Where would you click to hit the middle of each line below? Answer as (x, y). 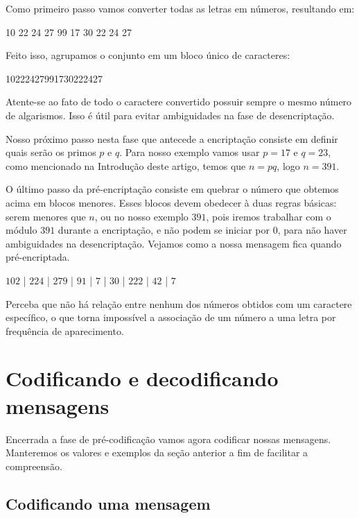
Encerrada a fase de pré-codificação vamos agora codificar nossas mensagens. (168, 439)
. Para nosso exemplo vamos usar (190, 152)
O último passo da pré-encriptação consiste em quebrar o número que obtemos (172, 189)
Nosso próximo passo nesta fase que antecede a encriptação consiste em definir (172, 138)
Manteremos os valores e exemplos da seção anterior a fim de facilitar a (157, 452)
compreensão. (34, 466)
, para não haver (312, 230)
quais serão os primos (51, 152)
